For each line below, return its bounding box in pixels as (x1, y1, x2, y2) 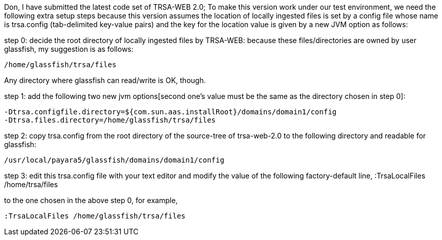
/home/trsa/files (4, 180, 58, 189)
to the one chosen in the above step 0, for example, (4, 196, 178, 205)
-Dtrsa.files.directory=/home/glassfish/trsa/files (4, 116, 216, 124)
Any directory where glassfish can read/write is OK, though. (4, 76, 206, 85)
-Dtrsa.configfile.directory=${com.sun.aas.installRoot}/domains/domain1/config (4, 108, 337, 116)
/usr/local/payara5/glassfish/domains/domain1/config (4, 156, 224, 164)
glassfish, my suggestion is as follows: (4, 45, 134, 53)
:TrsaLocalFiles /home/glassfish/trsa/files (4, 212, 186, 220)
